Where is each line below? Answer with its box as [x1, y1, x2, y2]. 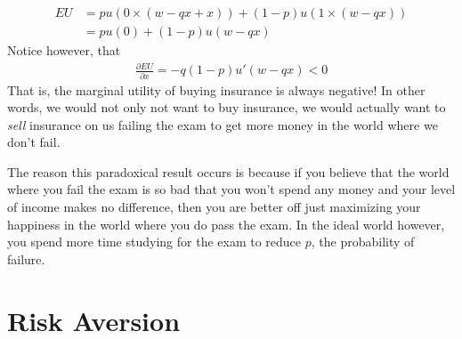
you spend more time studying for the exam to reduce [7, 232, 302, 251]
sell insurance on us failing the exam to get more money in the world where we [7, 115, 438, 133]
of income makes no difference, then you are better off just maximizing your [7, 198, 421, 216]
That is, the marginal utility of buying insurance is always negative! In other [7, 80, 426, 99]
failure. [7, 249, 45, 268]
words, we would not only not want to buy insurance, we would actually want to [7, 98, 446, 117]
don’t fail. [7, 133, 61, 151]
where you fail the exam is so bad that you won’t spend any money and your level [7, 180, 456, 198]
